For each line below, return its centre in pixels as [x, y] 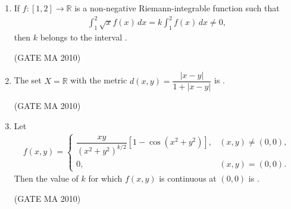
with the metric [99, 80]
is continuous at [188, 178]
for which [105, 178]
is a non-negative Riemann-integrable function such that [177, 8]
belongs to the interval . [84, 37]
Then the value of [46, 178]
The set [28, 80]
